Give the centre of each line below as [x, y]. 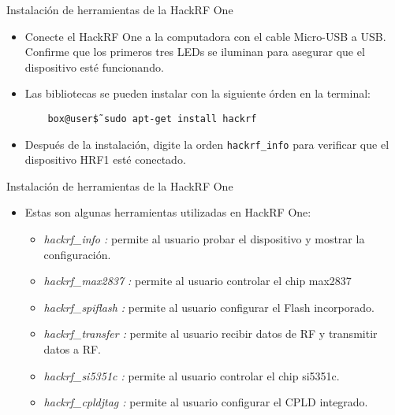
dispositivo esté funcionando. [94, 67]
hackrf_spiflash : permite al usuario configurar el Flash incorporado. [209, 307]
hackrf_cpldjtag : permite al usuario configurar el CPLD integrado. [206, 402]
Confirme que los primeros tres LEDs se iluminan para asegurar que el [195, 52]
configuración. [77, 254]
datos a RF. [73, 349]
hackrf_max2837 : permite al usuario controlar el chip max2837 [197, 281]
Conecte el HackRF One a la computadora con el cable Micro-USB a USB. [205, 36]
